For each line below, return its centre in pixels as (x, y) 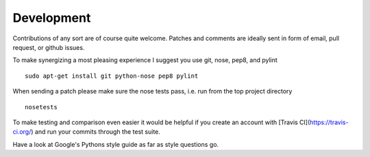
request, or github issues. (49, 47)
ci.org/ (22, 132)
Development (52, 18)
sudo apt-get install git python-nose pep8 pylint (112, 76)
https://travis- (329, 122)
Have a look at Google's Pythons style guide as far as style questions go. (116, 144)
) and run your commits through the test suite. (96, 132)
